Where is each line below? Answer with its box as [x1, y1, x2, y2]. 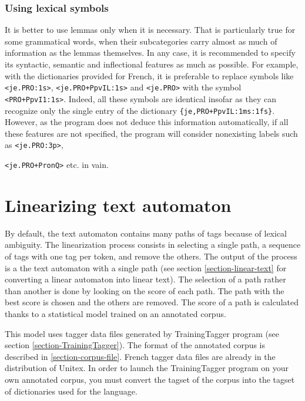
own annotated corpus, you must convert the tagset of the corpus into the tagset [5, 373, 295, 385]
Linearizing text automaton [5, 193, 232, 217]
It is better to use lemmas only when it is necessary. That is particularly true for [5, 23, 296, 36]
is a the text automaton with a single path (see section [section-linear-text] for [5, 261, 287, 274]
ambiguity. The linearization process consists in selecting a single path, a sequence [5, 238, 301, 251]
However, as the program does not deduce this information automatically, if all [5, 116, 289, 128]
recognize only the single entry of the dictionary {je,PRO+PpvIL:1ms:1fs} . [5, 104, 275, 116]
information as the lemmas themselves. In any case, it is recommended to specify [5, 46, 296, 59]
